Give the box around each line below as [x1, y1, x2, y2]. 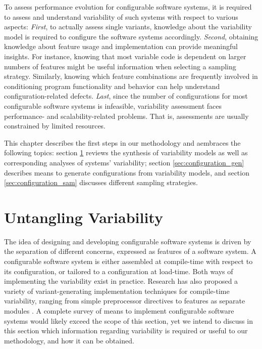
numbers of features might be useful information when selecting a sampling [4, 61, 236, 71]
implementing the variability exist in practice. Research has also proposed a [4, 276, 238, 286]
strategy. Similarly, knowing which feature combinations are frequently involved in [4, 71, 258, 81]
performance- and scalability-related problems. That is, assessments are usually [4, 110, 249, 121]
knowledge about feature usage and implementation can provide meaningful [4, 41, 238, 52]
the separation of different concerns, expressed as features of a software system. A [4, 246, 256, 256]
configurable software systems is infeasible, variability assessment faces [4, 100, 222, 111]
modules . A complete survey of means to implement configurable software [4, 305, 234, 316]
